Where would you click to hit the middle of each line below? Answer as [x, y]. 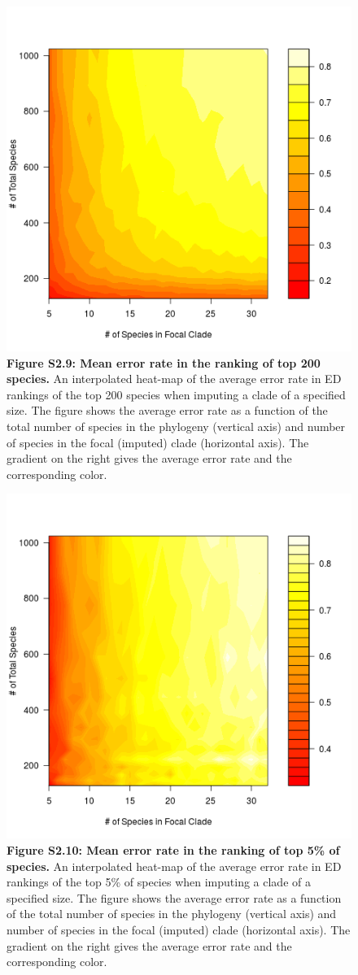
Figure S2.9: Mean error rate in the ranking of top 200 [164, 362]
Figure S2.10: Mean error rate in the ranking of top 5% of [173, 849]
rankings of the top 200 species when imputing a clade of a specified [176, 394]
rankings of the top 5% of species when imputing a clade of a [159, 882]
